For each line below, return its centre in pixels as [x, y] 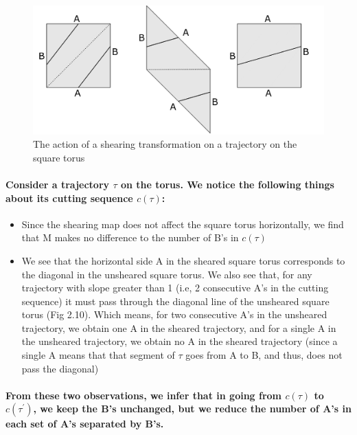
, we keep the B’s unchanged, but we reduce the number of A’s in [192, 409]
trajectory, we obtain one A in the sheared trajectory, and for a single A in [179, 327]
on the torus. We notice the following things [227, 184]
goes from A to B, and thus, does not [264, 355]
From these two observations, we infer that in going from [144, 395]
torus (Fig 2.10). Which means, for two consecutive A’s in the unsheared [174, 314]
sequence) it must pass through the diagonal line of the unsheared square [175, 301]
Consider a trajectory [58, 184]
